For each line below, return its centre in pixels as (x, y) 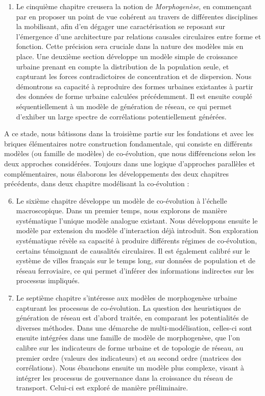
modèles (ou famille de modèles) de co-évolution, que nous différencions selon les (130, 153)
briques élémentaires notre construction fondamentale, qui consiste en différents (128, 143)
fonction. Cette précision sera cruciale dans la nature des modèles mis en (130, 46)
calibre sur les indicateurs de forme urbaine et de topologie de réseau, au (130, 348)
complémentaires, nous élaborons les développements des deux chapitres (117, 173)
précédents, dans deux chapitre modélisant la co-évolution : (97, 183)
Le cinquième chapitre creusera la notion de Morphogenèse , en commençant (134, 6)
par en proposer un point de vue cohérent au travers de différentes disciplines (137, 16)
